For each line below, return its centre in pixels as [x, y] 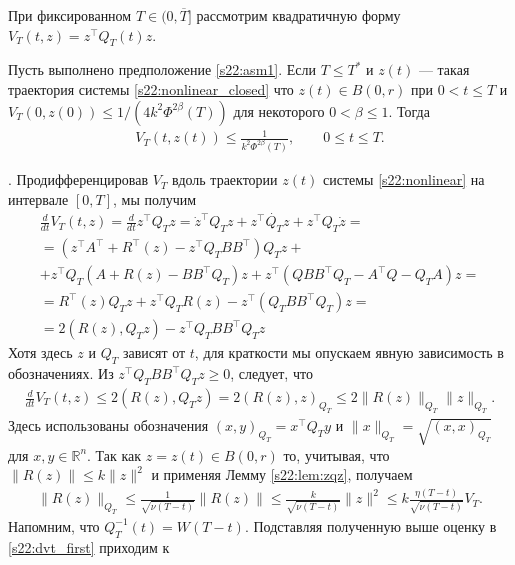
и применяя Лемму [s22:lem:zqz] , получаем [282, 474]
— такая [444, 69]
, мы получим [155, 198]
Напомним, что [54, 525]
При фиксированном [70, 15]
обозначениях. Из [61, 373]
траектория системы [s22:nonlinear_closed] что [151, 88]
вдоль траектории [225, 179]
